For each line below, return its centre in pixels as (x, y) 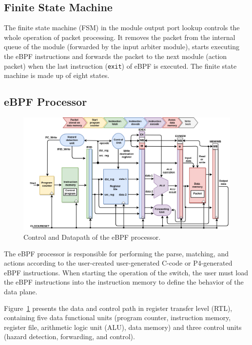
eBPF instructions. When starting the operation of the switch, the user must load (126, 272)
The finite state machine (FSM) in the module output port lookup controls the (122, 28)
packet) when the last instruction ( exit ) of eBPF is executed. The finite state (120, 66)
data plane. (21, 291)
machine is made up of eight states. (57, 75)
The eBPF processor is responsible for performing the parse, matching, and (116, 253)
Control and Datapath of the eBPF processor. (92, 237)
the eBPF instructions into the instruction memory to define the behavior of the (124, 282)
